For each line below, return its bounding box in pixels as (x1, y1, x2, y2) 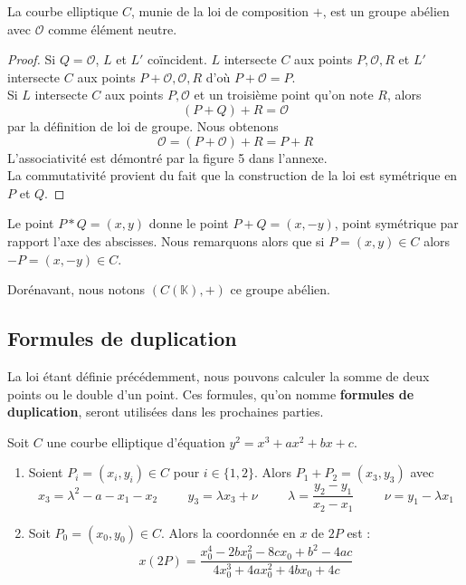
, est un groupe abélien (322, 2, 450, 20)
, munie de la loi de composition (131, 2, 309, 20)
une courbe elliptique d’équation (46, 432, 225, 451)
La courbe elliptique (7, 2, 119, 20)
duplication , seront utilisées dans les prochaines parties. (7, 402, 324, 421)
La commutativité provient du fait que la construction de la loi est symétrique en (7, 166, 458, 185)
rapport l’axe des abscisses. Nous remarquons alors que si (7, 231, 325, 250)
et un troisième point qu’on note (194, 85, 374, 104)
